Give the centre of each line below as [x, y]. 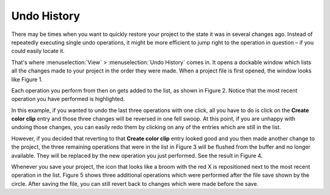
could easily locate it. [38, 51]
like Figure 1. [27, 79]
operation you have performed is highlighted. [68, 99]
